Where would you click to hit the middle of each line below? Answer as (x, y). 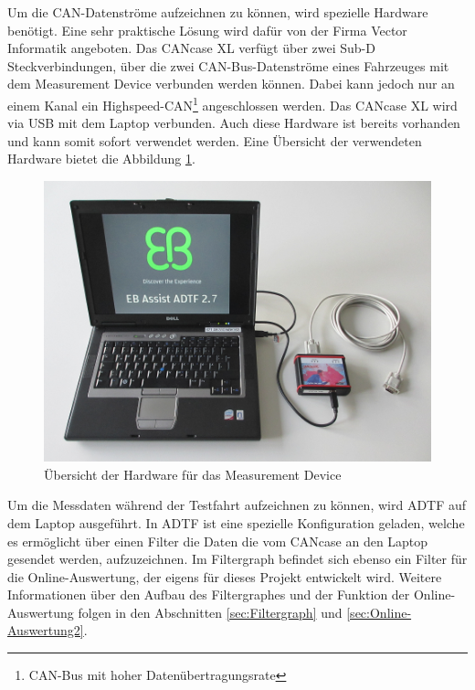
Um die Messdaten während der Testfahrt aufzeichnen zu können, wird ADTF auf (237, 505)
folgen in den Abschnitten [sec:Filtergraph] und (210, 612)
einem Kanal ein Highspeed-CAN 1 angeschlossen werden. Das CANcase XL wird (232, 103)
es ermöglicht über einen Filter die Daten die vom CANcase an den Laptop (218, 541)
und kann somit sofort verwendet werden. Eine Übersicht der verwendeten (215, 140)
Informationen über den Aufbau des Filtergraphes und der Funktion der (209, 594)
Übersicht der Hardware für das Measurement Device (193, 474)
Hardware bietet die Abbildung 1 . (101, 159)
